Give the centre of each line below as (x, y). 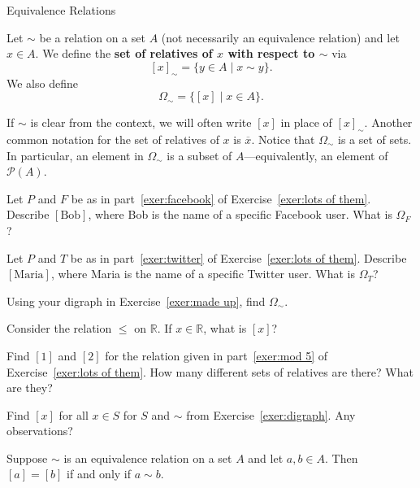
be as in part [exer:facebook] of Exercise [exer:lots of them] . (221, 198)
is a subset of (199, 155)
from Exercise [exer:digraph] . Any (271, 414)
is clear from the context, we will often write (141, 122)
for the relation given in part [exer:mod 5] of (216, 355)
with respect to (271, 53)
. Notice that (283, 139)
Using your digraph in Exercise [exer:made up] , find (136, 301)
